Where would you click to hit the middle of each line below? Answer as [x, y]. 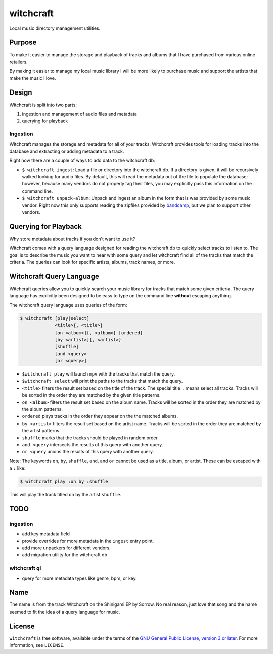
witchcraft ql [25, 568]
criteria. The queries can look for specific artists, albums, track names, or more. [92, 262]
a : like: [17, 468]
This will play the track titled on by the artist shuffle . [65, 495]
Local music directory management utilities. [55, 28]
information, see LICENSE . [37, 645]
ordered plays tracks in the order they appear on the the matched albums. [100, 416]
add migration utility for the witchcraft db [64, 555]
